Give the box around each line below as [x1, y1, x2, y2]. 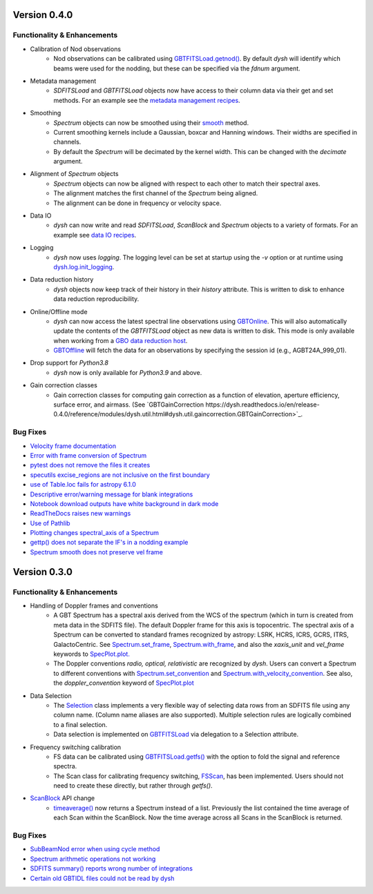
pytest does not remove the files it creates [30, 461, 151, 469]
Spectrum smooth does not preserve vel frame [30, 547, 164, 556]
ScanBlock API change [30, 794, 95, 802]
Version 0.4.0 [12, 9, 73, 21]
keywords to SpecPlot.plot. [53, 650, 131, 658]
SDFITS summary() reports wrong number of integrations [30, 864, 193, 873]
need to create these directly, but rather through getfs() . [53, 781, 213, 790]
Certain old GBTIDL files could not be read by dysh [30, 874, 175, 882]
